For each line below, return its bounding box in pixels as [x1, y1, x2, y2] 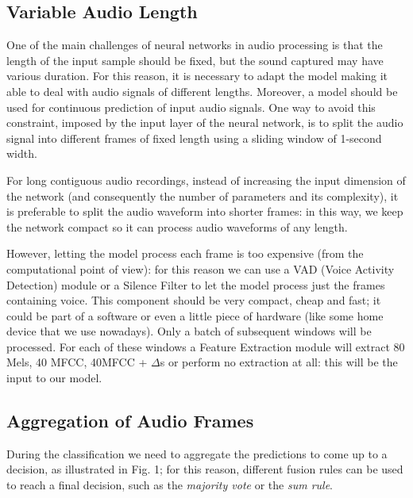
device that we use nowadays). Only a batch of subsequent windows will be [6, 323, 372, 339]
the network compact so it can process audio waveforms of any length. [6, 218, 348, 235]
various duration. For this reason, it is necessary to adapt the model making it [6, 67, 388, 84]
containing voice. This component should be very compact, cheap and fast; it [6, 292, 381, 308]
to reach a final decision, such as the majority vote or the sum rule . [6, 477, 333, 493]
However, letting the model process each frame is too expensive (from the [6, 245, 364, 262]
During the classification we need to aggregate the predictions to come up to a [6, 445, 388, 462]
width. [6, 145, 37, 162]
